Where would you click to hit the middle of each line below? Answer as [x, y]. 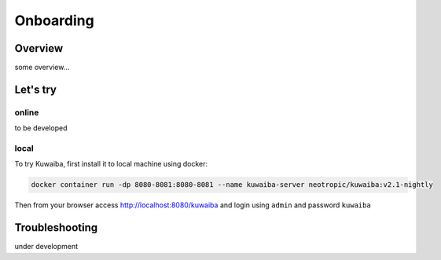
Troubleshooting [56, 228]
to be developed [41, 128]
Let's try [35, 89]
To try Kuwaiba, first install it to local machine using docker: [111, 164]
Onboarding [54, 20]
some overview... [42, 68]
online [27, 112]
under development [46, 247]
